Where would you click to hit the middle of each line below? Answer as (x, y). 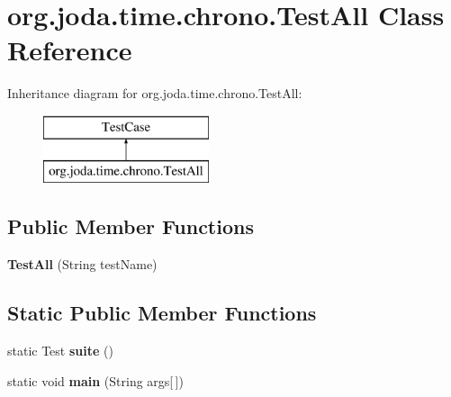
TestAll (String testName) (82, 264)
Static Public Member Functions (162, 313)
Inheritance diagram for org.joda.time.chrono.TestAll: (155, 93)
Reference (70, 50)
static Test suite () (60, 351)
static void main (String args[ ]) (95, 380)
